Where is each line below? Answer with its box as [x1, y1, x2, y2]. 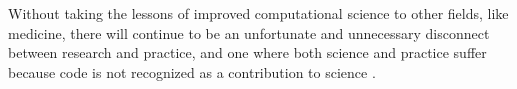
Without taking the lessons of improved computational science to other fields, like [8, 3, 509, 23]
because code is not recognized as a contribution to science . [8, 61, 376, 82]
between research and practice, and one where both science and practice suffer [8, 42, 487, 63]
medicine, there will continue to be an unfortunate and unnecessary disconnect [8, 22, 490, 43]
